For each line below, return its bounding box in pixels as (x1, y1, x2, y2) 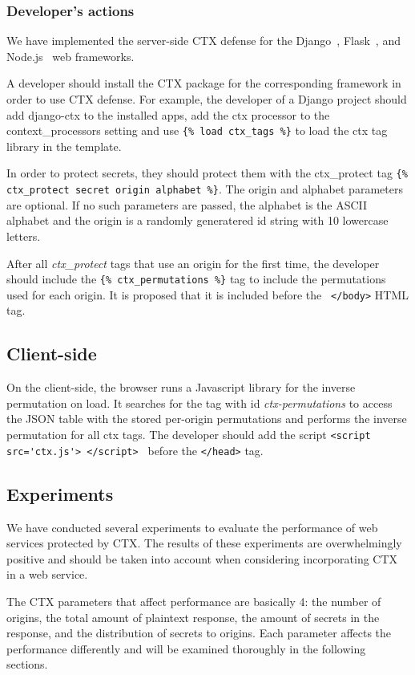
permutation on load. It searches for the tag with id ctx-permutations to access (6, 394, 393, 411)
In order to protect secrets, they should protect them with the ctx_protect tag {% (6, 165, 408, 181)
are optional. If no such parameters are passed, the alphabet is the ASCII (6, 196, 368, 213)
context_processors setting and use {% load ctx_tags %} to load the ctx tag (6, 122, 388, 139)
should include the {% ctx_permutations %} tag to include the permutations (6, 270, 386, 287)
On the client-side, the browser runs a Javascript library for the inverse (6, 379, 356, 396)
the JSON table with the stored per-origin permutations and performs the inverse (6, 410, 407, 427)
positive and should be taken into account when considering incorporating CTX (6, 550, 398, 567)
